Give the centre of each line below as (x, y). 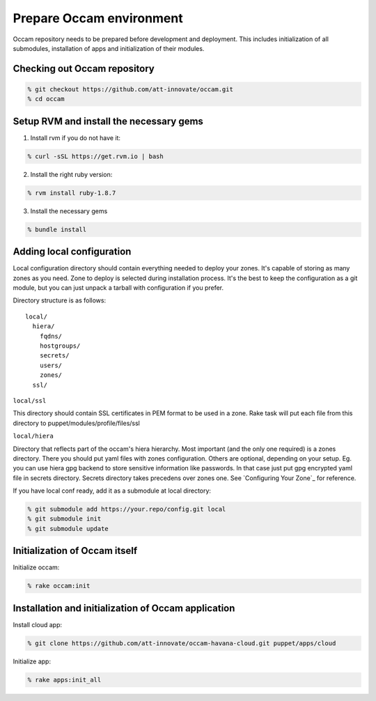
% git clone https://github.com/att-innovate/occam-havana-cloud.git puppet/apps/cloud (182, 643)
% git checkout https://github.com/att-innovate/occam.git (130, 89)
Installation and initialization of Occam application (124, 608)
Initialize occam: (36, 567)
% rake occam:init (59, 586)
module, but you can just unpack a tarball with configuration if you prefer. (118, 288)
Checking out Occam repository (84, 69)
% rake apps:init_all (64, 680)
